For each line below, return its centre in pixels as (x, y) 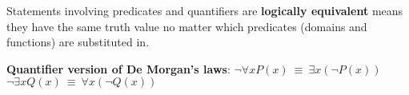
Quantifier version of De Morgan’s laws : (118, 68)
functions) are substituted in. (78, 42)
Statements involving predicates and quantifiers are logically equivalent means (205, 10)
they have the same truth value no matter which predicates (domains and (187, 26)
